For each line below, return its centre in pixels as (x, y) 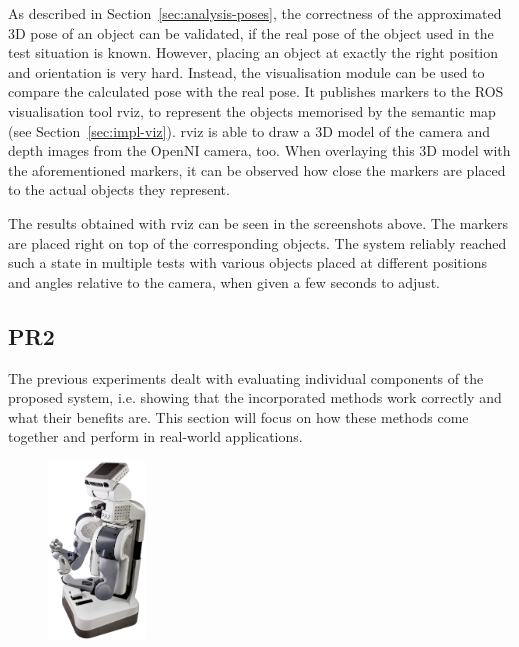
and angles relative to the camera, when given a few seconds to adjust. (224, 281)
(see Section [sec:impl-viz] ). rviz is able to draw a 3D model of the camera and (249, 130)
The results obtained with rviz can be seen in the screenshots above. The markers (258, 222)
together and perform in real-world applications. (155, 436)
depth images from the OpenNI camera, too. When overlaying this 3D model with (259, 150)
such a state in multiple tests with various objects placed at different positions (247, 262)
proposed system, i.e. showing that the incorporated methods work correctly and (255, 397)
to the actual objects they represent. (119, 189)
